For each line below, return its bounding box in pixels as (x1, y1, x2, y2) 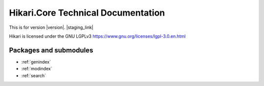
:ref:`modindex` (21, 66, 52, 72)
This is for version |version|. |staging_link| (9, 24, 93, 30)
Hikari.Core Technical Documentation (9, 7, 165, 18)
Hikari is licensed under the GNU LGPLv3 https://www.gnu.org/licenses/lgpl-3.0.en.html (9, 33, 186, 39)
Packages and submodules (9, 46, 93, 54)
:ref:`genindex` (21, 59, 51, 64)
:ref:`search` (21, 72, 46, 78)
